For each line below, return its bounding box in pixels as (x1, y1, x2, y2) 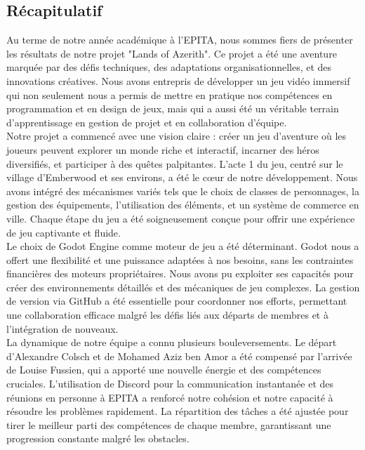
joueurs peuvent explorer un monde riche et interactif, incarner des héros (6, 142, 319, 157)
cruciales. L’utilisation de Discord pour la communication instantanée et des (6, 376, 334, 391)
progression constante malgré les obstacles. (6, 431, 190, 446)
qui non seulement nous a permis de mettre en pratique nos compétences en (6, 87, 333, 102)
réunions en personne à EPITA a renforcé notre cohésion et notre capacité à (6, 390, 333, 404)
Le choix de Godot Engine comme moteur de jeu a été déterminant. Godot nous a (6, 239, 359, 253)
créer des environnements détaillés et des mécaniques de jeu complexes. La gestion (6, 279, 360, 294)
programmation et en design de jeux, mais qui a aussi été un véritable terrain (6, 101, 339, 116)
